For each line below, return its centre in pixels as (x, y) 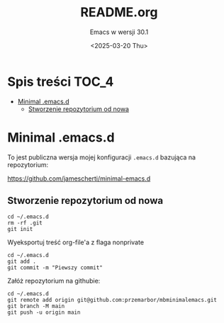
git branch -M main (36, 306)
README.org (119, 12)
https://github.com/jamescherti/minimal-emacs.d (79, 178)
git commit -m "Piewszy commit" (55, 268)
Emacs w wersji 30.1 (119, 32)
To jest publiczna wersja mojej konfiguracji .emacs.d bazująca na (102, 157)
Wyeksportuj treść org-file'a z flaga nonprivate (75, 242)
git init (20, 229)
